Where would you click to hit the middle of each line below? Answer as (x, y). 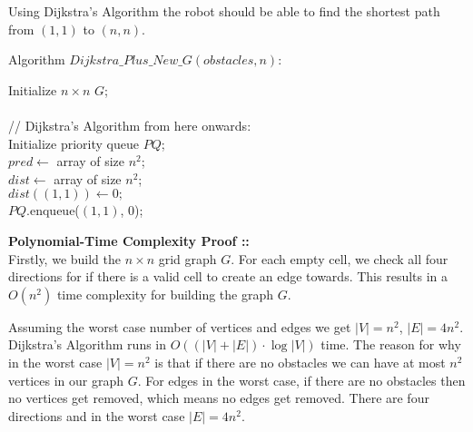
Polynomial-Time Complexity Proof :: (129, 240)
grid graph (187, 258)
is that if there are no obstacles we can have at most (300, 362)
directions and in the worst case (97, 415)
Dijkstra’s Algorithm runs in (88, 344)
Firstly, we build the (64, 258)
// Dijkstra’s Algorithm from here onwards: (130, 125)
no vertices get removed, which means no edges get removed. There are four (219, 398)
